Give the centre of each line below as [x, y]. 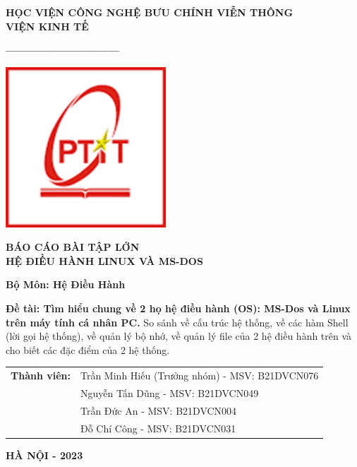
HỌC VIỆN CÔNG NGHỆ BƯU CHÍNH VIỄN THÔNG [150, 12]
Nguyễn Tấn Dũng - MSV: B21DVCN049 [169, 392]
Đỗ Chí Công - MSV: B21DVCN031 [158, 428]
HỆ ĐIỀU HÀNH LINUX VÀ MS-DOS [104, 260]
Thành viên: [41, 376]
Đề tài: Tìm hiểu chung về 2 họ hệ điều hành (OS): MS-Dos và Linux [178, 308]
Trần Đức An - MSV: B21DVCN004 [158, 410]
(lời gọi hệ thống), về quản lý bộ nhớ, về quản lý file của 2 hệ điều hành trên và [179, 336]
